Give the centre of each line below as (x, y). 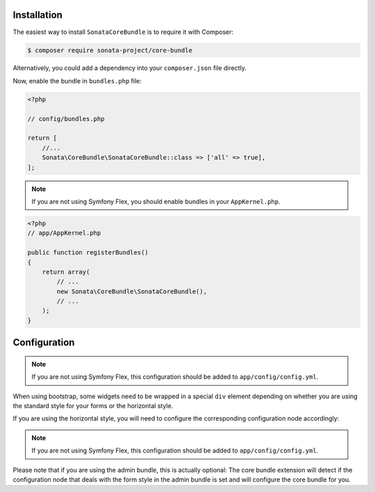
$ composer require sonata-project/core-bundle (110, 50)
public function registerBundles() (88, 253)
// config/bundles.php (66, 119)
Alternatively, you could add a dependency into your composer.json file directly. (130, 68)
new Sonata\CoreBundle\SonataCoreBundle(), (132, 291)
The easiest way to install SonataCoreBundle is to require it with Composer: (123, 32)
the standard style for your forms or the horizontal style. (93, 406)
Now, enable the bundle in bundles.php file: (77, 80)
